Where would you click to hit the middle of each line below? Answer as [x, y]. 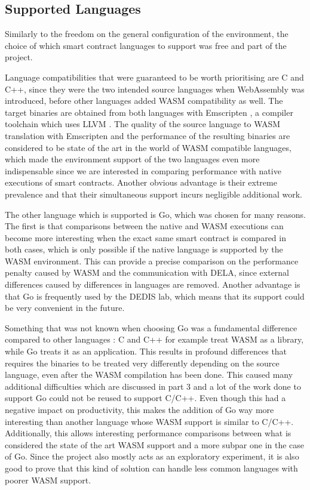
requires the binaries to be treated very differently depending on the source [142, 363]
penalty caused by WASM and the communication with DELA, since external [147, 272]
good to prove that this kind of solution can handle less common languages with [151, 468]
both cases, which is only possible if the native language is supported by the [144, 249]
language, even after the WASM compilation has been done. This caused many [149, 375]
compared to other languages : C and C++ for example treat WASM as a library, [154, 339]
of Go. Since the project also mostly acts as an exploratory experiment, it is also [152, 456]
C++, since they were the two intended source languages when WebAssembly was [155, 89]
